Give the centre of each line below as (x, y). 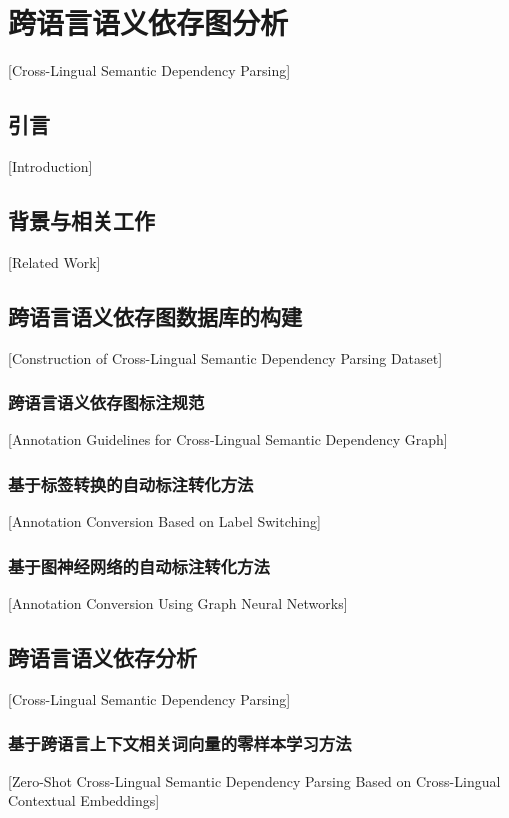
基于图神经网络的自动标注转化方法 (139, 565)
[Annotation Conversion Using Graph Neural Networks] (178, 602)
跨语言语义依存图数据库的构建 (155, 315)
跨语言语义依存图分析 (148, 22)
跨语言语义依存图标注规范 (106, 402)
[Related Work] (54, 261)
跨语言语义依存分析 (102, 656)
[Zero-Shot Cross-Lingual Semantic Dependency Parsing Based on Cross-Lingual (254, 780)
